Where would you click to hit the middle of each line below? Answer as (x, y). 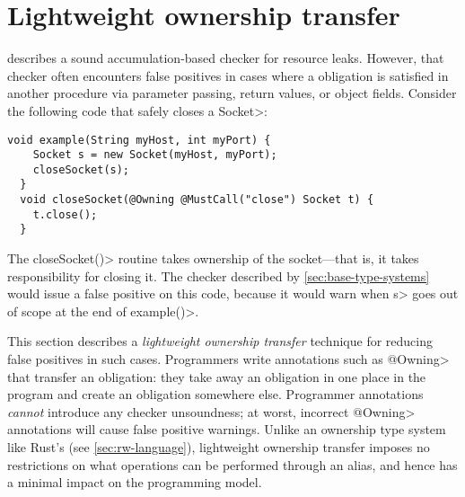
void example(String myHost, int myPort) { (139, 140)
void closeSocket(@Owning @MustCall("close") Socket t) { (197, 200)
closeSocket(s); (81, 169)
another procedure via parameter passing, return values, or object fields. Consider (232, 93)
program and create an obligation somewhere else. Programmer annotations (215, 394)
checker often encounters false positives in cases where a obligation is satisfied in (228, 75)
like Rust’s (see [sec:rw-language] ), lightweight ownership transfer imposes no (219, 447)
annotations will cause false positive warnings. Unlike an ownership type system (227, 429)
